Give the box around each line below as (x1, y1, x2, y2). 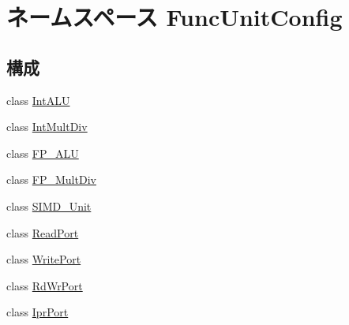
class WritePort (6, 251, 81, 267)
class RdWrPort (6, 277, 83, 293)
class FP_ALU (6, 144, 79, 161)
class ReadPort (6, 224, 79, 241)
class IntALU (6, 92, 70, 108)
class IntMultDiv (6, 118, 88, 135)
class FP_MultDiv (6, 171, 96, 188)
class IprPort (6, 304, 69, 320)
